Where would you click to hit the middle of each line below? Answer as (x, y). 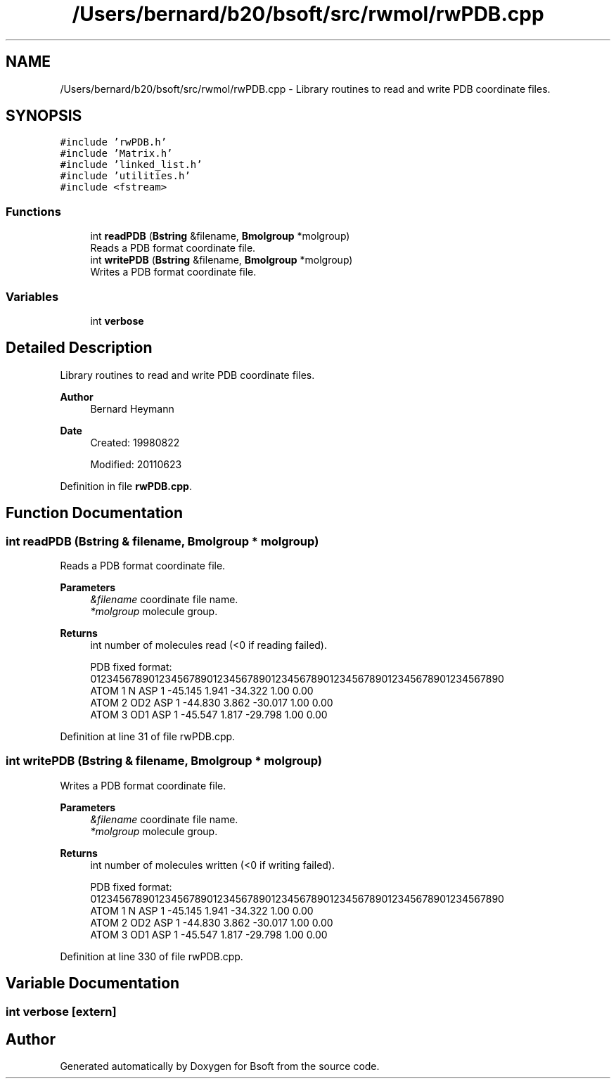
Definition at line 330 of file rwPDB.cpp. (152, 956)
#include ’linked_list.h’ (131, 165)
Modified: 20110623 (136, 464)
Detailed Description (79, 348)
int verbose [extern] (61, 1011)
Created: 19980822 (135, 442)
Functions (33, 211)
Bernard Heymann (132, 408)
